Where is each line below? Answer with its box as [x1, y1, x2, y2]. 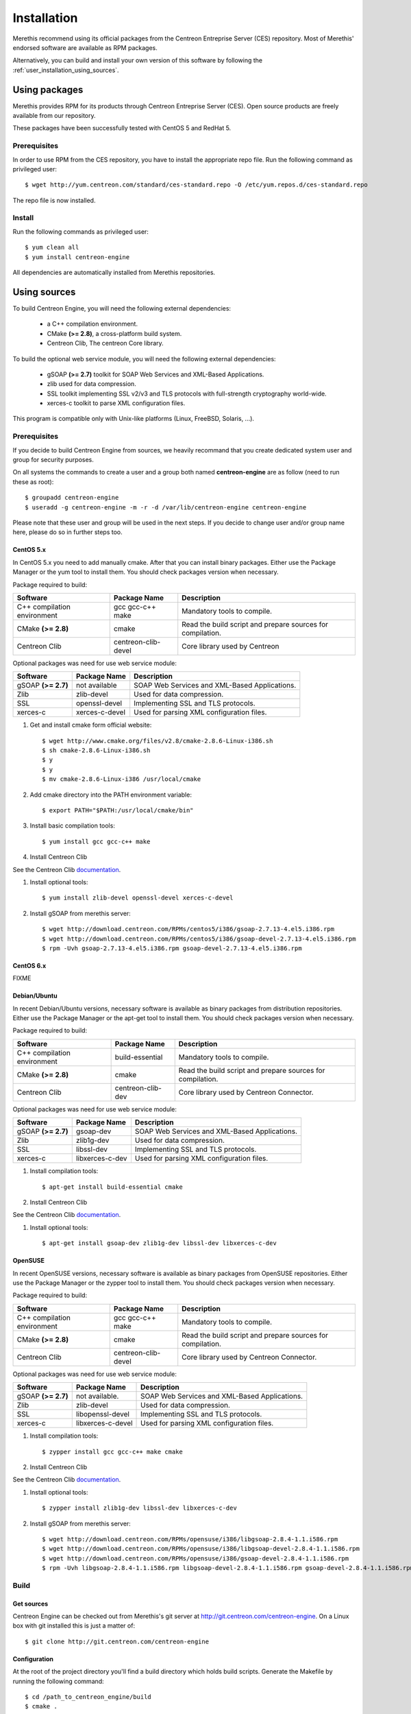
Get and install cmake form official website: [29, 721, 152, 729]
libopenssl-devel [75, 1410, 130, 1419]
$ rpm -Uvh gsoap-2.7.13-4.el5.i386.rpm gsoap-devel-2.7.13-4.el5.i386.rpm [42, 944, 302, 952]
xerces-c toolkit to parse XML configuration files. [47, 399, 186, 407]
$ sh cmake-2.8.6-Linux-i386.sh [42, 747, 151, 754]
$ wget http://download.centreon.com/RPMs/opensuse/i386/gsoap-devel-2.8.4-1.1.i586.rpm [42, 1554, 349, 1562]
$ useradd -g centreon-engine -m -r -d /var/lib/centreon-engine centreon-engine [25, 503, 307, 511]
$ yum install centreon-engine [25, 253, 130, 261]
